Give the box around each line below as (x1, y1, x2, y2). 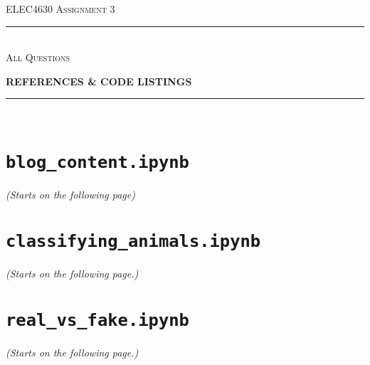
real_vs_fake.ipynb (6, 310, 189, 330)
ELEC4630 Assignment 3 (6, 1, 115, 16)
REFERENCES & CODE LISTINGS (6, 73, 192, 88)
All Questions (6, 50, 70, 65)
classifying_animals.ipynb (6, 231, 261, 251)
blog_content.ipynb (6, 152, 189, 173)
